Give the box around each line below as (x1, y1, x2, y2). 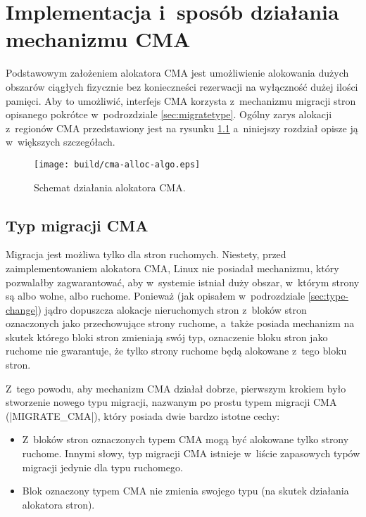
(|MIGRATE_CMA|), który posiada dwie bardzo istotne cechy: (6, 408, 280, 423)
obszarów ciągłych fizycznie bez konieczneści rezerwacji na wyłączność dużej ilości (6, 79, 358, 94)
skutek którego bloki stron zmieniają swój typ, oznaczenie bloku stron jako (6, 329, 328, 344)
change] (6, 302, 38, 317)
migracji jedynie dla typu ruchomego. (22, 459, 183, 474)
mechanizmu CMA (6, 25, 191, 53)
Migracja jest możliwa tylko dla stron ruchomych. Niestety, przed (6, 247, 286, 262)
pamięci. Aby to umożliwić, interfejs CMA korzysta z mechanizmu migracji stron (6, 93, 356, 108)
